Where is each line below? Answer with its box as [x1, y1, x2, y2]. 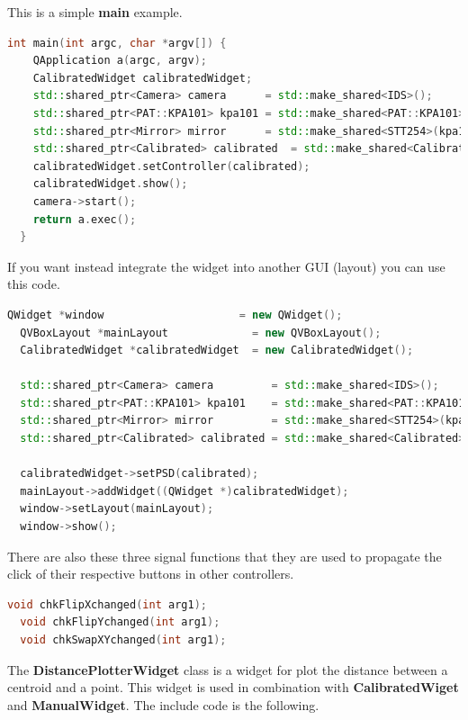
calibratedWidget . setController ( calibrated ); [32, 159, 310, 173]
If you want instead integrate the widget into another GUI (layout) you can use [7, 256, 445, 275]
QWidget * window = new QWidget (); [7, 308, 343, 321]
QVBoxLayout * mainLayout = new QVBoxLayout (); [20, 326, 382, 339]
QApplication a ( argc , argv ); [32, 54, 207, 67]
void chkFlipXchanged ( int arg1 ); [7, 598, 207, 611]
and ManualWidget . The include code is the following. [7, 695, 319, 714]
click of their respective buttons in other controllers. [7, 564, 294, 583]
